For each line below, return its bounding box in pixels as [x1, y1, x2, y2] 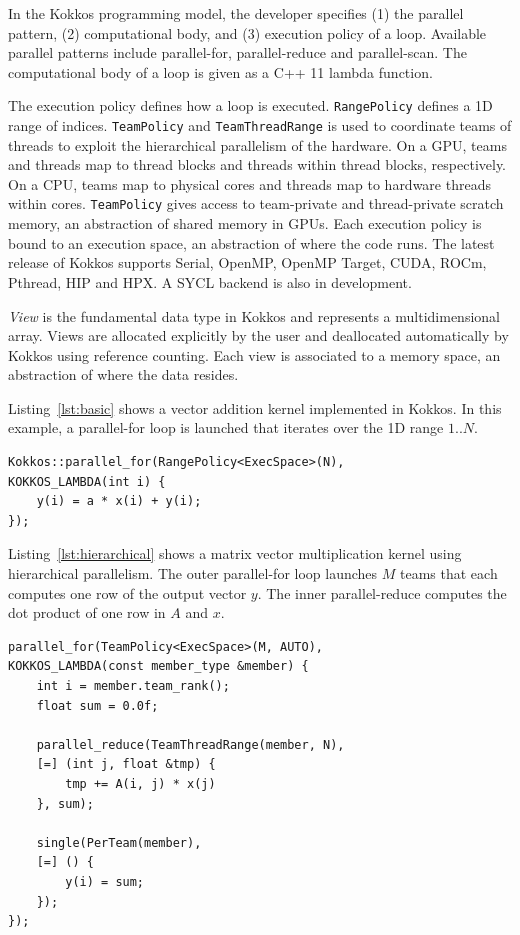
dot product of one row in [8, 602, 166, 623]
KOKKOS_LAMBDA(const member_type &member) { [8, 659, 309, 674]
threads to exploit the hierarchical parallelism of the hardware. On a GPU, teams [8, 134, 507, 155]
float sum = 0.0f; [36, 698, 159, 713]
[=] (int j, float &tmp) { [36, 757, 216, 772]
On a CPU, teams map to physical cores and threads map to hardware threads [8, 173, 491, 194]
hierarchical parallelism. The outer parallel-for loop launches [8, 563, 378, 584]
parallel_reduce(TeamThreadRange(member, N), [36, 737, 345, 752]
